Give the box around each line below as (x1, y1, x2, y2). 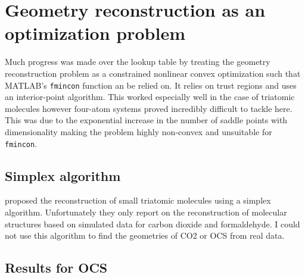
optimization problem (5, 21, 185, 45)
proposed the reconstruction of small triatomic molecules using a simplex (5, 194, 271, 207)
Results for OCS (5, 258, 108, 277)
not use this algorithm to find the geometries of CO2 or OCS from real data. (5, 229, 285, 242)
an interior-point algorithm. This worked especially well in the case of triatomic (5, 90, 295, 103)
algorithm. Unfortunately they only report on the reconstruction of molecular (5, 205, 287, 218)
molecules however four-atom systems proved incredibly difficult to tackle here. (5, 102, 292, 114)
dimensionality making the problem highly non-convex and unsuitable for (5, 125, 272, 138)
